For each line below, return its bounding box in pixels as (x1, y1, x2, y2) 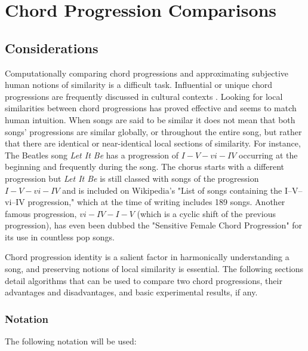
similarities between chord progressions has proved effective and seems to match (5, 102, 297, 114)
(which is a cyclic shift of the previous (137, 207, 276, 219)
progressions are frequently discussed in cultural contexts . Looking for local (5, 90, 283, 102)
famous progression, (5, 207, 77, 219)
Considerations (5, 38, 98, 57)
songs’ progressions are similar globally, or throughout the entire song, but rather (5, 125, 302, 138)
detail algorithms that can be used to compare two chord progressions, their (5, 274, 282, 286)
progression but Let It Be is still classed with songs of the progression (5, 172, 259, 184)
